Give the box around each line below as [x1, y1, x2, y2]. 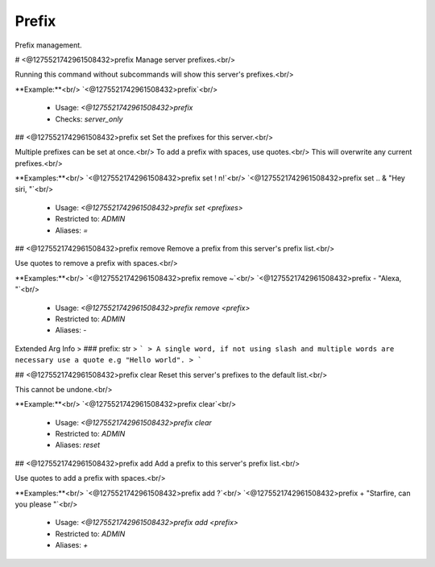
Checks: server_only [55, 114, 123, 124]
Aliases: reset [55, 440, 101, 450]
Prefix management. [14, 40, 82, 50]
